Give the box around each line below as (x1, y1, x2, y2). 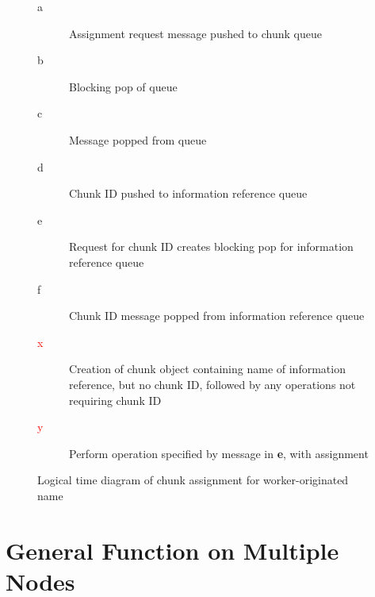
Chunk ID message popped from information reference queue (69, 307, 365, 324)
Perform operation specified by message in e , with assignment (69, 445, 369, 461)
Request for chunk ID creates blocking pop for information (69, 238, 354, 255)
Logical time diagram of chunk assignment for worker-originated (37, 472, 349, 488)
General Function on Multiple (6, 533, 339, 566)
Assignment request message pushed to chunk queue (69, 25, 322, 41)
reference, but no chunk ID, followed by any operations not (69, 376, 356, 392)
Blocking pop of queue (69, 78, 178, 94)
